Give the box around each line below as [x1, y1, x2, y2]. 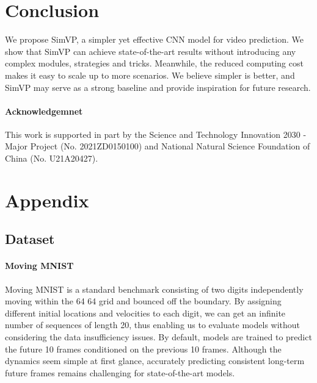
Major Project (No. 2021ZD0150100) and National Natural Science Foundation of [5, 140, 310, 152]
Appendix [5, 187, 89, 212]
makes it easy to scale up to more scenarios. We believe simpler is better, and [5, 68, 295, 81]
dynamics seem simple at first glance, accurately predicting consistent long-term [5, 354, 305, 367]
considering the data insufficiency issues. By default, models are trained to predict [5, 331, 312, 343]
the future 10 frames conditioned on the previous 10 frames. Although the [5, 342, 282, 355]
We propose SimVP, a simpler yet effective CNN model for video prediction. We [5, 33, 304, 46]
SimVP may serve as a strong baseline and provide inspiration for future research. [5, 81, 311, 93]
